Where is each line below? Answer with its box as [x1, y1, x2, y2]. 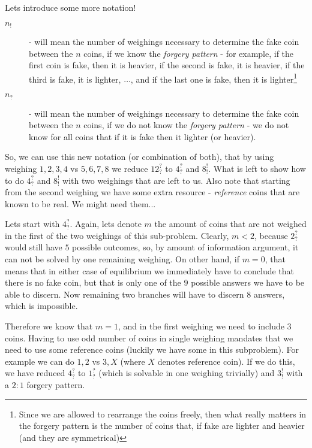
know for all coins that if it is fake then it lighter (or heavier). [29, 130, 256, 143]
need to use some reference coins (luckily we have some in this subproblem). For [5, 343, 299, 356]
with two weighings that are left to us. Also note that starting [62, 174, 290, 186]
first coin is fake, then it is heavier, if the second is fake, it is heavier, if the [29, 59, 305, 71]
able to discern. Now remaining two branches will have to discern [5, 287, 244, 300]
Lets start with [5, 217, 60, 230]
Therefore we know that [5, 320, 93, 332]
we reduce [112, 162, 148, 174]
